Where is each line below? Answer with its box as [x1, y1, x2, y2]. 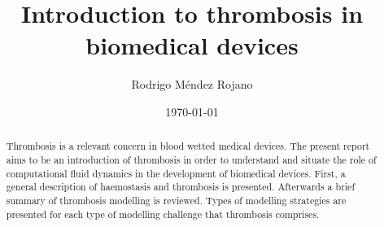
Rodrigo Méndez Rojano [131, 76, 253, 93]
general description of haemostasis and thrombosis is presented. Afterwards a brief [6, 180, 356, 194]
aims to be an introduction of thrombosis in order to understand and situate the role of [6, 152, 377, 166]
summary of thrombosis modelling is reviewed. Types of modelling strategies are [6, 193, 347, 207]
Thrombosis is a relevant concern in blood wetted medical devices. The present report [6, 139, 370, 153]
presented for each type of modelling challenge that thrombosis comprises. [6, 207, 320, 220]
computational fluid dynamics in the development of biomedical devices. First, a [6, 166, 346, 180]
